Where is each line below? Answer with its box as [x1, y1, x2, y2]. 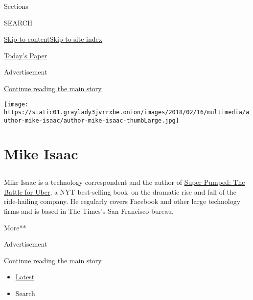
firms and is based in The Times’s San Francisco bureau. [4, 206, 174, 216]
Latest [15, 272, 35, 282]
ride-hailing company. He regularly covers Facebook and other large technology [4, 196, 241, 206]
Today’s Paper [4, 50, 47, 60]
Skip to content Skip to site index [4, 34, 103, 44]
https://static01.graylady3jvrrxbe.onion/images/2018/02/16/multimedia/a [4, 109, 250, 116]
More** [4, 222, 26, 232]
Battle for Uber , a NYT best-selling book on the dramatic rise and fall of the [4, 186, 237, 197]
